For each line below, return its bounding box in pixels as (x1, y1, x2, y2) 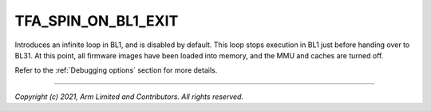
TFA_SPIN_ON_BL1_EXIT (14, 12, 179, 30)
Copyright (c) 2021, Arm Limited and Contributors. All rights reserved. (14, 92, 243, 101)
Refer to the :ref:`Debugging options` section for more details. (14, 65, 218, 75)
